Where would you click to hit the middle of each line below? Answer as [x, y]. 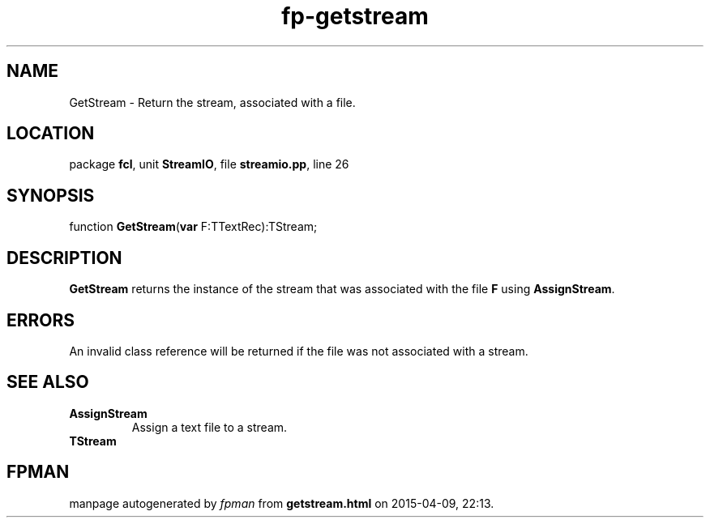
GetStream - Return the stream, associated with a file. [212, 102]
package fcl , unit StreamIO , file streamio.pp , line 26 [209, 164]
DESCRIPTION [64, 258]
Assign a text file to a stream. [210, 427]
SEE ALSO [48, 382]
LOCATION [51, 134]
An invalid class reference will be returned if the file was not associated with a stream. [299, 351]
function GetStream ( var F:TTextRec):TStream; [193, 227]
